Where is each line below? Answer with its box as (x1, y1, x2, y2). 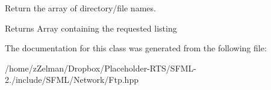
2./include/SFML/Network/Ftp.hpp (5, 73, 139, 86)
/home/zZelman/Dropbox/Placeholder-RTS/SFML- (5, 61, 197, 74)
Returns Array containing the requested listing (5, 21, 177, 34)
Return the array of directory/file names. (5, 2, 156, 14)
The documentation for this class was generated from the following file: (5, 42, 267, 54)
